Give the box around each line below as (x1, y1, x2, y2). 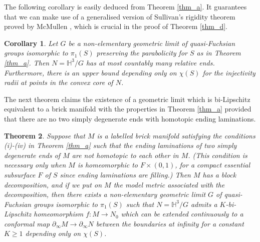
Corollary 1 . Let (4, 37, 58, 48)
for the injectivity (202, 67, 255, 77)
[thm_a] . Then (4, 57, 50, 67)
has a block (202, 169, 236, 179)
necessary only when (4, 159, 66, 170)
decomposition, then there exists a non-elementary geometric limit (4, 189, 206, 199)
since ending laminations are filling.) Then (60, 169, 191, 179)
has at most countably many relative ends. (86, 57, 215, 67)
